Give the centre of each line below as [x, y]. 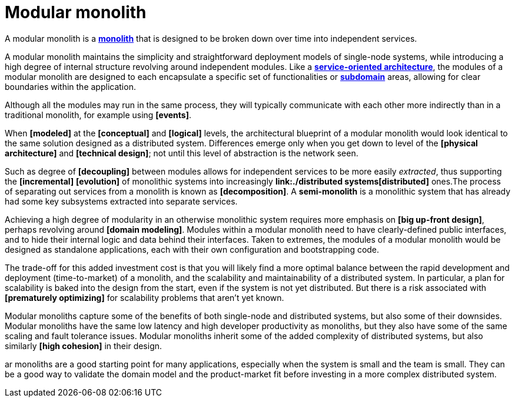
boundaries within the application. [70, 86]
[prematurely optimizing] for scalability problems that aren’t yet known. [144, 297]
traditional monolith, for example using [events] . [98, 115]
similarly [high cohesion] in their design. [84, 346]
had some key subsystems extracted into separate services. [121, 201]
